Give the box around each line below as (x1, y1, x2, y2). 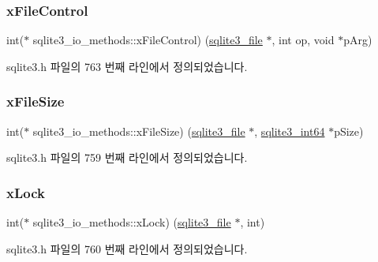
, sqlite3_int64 (254, 122, 325, 139)
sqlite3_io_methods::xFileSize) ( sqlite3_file (32, 122, 245, 139)
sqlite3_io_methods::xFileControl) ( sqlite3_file (32, 32, 263, 48)
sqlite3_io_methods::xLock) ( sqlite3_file (32, 214, 231, 230)
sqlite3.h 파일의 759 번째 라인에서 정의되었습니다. (6, 149, 248, 166)
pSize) (334, 122, 364, 139)
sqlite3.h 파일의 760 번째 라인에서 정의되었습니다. (6, 240, 248, 256)
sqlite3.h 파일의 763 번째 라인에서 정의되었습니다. (6, 58, 248, 74)
